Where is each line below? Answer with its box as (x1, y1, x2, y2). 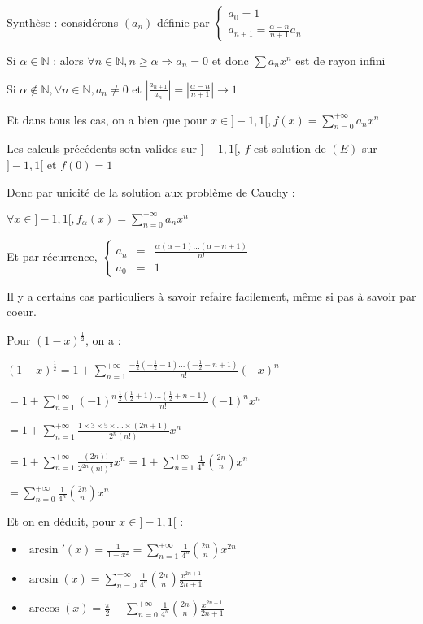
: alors (53, 52, 84, 68)
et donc (211, 52, 249, 68)
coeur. (7, 303, 37, 320)
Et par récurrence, (7, 248, 98, 265)
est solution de (253, 140, 326, 157)
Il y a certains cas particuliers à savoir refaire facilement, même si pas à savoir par (7, 287, 416, 304)
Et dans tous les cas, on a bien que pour (7, 110, 207, 128)
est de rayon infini (295, 52, 386, 68)
